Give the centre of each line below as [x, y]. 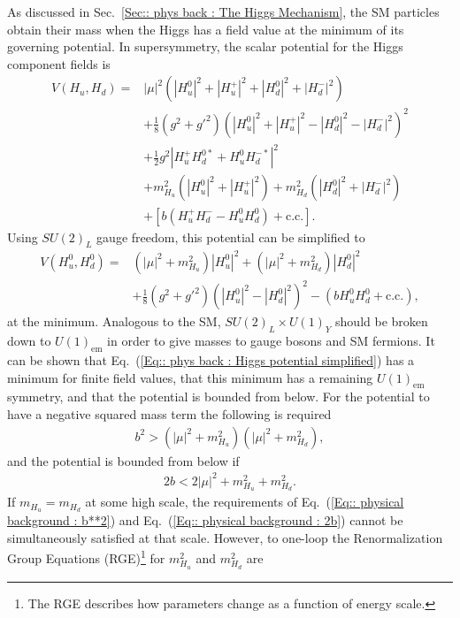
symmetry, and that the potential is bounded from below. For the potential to [218, 397]
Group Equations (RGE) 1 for [86, 557]
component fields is [59, 63]
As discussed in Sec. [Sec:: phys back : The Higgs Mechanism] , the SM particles [223, 11]
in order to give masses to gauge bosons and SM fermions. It [271, 341]
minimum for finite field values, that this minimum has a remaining [190, 377]
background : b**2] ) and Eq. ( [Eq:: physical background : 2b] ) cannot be [205, 520]
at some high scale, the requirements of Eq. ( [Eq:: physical [245, 502]
